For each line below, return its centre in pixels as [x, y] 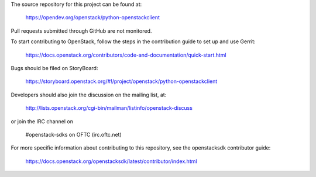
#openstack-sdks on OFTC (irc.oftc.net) [74, 134]
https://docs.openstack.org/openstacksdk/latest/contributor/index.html [111, 161]
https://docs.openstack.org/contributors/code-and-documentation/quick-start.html [126, 55]
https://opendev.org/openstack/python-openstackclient [93, 18]
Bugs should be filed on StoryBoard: [54, 68]
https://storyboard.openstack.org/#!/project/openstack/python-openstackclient [121, 81]
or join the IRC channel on [42, 121]
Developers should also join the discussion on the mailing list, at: [89, 95]
